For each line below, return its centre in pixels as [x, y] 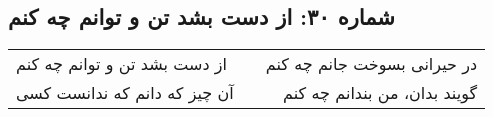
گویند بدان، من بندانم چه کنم [380, 93]
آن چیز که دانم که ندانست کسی [125, 93]
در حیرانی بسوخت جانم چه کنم [371, 64]
